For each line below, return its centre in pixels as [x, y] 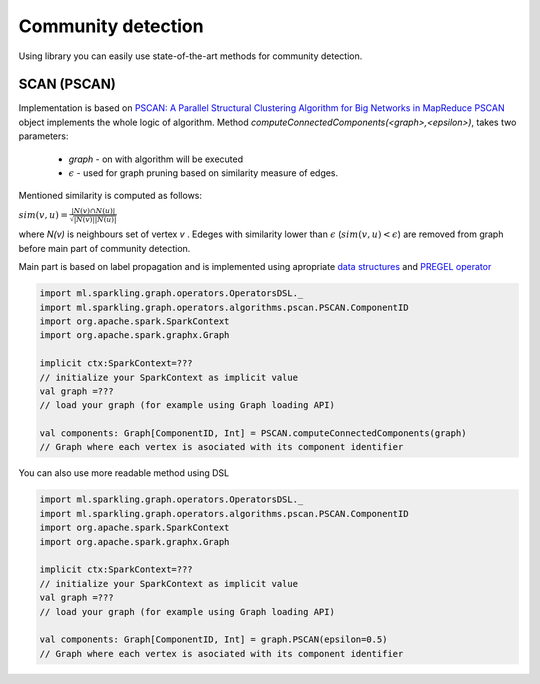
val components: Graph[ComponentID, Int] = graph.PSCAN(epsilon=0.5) [213, 639]
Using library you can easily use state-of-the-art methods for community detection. [190, 56]
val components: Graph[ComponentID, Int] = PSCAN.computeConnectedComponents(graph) [253, 433]
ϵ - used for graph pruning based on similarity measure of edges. [203, 173]
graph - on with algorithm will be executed [156, 159]
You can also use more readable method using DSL [124, 473]
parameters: [43, 136]
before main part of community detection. [104, 248]
